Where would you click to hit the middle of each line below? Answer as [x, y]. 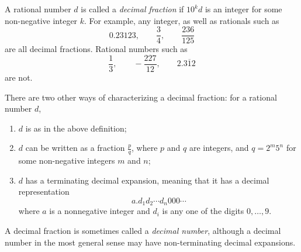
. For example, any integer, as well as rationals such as [182, 20]
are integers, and [219, 148]
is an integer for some [243, 9]
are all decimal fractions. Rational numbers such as [96, 49]
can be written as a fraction [75, 148]
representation [44, 191]
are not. [19, 77]
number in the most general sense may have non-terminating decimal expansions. [150, 242]
